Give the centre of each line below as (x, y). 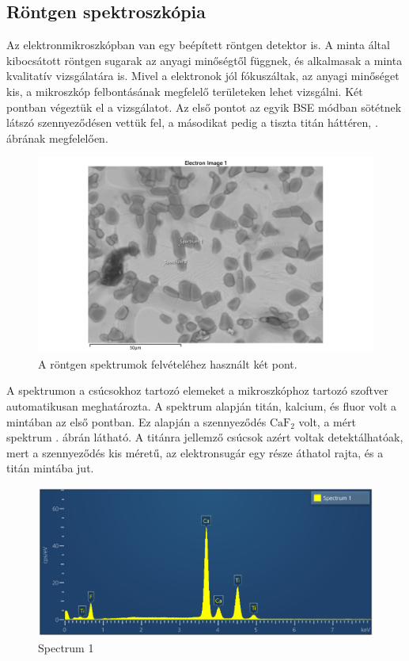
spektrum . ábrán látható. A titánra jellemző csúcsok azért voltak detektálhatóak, (205, 437)
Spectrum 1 (66, 647)
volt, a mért (327, 421)
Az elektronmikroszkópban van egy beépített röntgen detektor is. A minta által (198, 45)
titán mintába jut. (50, 468)
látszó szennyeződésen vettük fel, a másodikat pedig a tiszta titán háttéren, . (192, 122)
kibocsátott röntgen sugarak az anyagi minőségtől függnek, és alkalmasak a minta (204, 60)
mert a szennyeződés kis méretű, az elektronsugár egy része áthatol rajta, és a (195, 452)
